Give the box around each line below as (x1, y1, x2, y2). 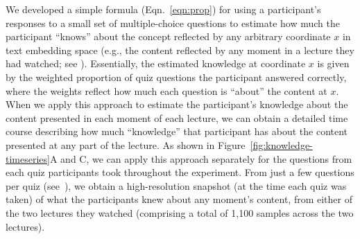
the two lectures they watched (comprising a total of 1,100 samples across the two (6, 205, 354, 220)
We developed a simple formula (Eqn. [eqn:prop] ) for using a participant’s (6, 2, 321, 16)
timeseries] (6, 151, 50, 166)
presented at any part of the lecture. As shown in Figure (6, 137, 246, 152)
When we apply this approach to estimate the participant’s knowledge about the (6, 97, 348, 112)
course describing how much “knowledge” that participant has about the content (6, 124, 348, 139)
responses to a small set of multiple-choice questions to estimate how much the (6, 15, 341, 30)
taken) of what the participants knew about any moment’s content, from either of (6, 192, 352, 206)
